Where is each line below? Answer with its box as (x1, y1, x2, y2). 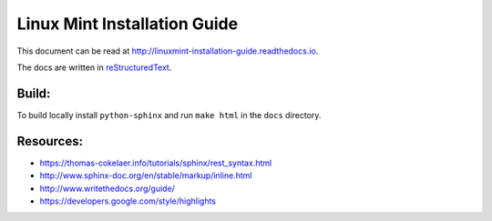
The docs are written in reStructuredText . (16, 62, 172, 73)
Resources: (16, 133, 84, 149)
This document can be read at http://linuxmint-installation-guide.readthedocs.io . (16, 45, 319, 56)
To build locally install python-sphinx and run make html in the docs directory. (16, 109, 322, 120)
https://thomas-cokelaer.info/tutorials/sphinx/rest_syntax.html (39, 157, 272, 168)
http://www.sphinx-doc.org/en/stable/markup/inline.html (39, 170, 252, 181)
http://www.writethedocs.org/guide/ (39, 183, 175, 194)
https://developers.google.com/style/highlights (39, 196, 216, 206)
